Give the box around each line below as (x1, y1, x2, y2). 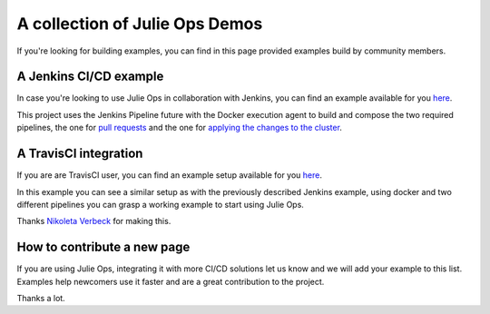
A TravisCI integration (16, 146, 143, 162)
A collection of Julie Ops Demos (16, 14, 263, 34)
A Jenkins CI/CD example (16, 69, 164, 84)
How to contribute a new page (16, 240, 191, 255)
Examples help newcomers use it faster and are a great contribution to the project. (16, 276, 325, 287)
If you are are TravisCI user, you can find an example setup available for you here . (16, 170, 322, 181)
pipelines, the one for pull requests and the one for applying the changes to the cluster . (16, 123, 342, 133)
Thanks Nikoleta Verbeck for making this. (16, 216, 171, 227)
